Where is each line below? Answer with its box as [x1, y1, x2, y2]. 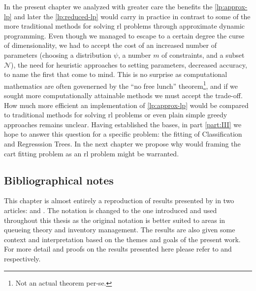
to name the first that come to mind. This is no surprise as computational [4, 69, 227, 79]
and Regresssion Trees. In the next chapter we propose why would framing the [4, 138, 241, 148]
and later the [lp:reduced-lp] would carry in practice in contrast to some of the [14, 11, 251, 21]
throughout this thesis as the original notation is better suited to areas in [4, 215, 225, 225]
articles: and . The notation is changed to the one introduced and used [4, 205, 217, 215]
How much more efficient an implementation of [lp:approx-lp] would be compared [4, 100, 249, 110]
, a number [118, 49, 151, 60]
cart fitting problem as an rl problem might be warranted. [4, 148, 179, 158]
